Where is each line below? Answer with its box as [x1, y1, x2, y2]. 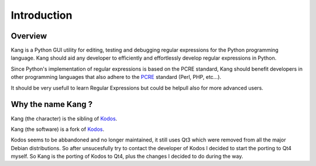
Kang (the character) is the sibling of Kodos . [11, 115, 118, 122]
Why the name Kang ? [11, 99, 93, 109]
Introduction [11, 9, 73, 22]
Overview [11, 31, 47, 41]
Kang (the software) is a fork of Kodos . [11, 126, 105, 133]
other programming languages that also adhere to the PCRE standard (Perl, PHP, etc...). [11, 74, 222, 81]
